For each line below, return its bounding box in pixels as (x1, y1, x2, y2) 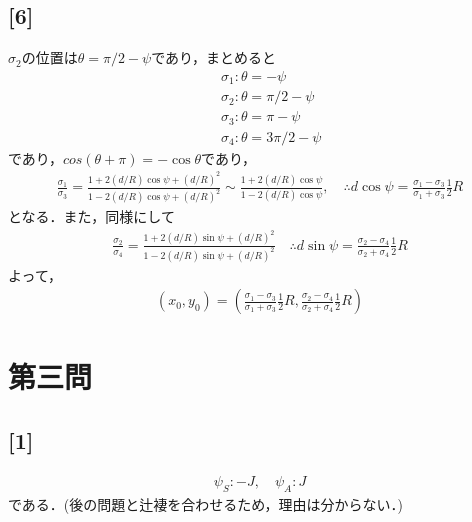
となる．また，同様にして (8, 206, 175, 227)
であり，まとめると (151, 47, 277, 68)
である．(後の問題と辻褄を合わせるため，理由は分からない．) (8, 493, 404, 514)
